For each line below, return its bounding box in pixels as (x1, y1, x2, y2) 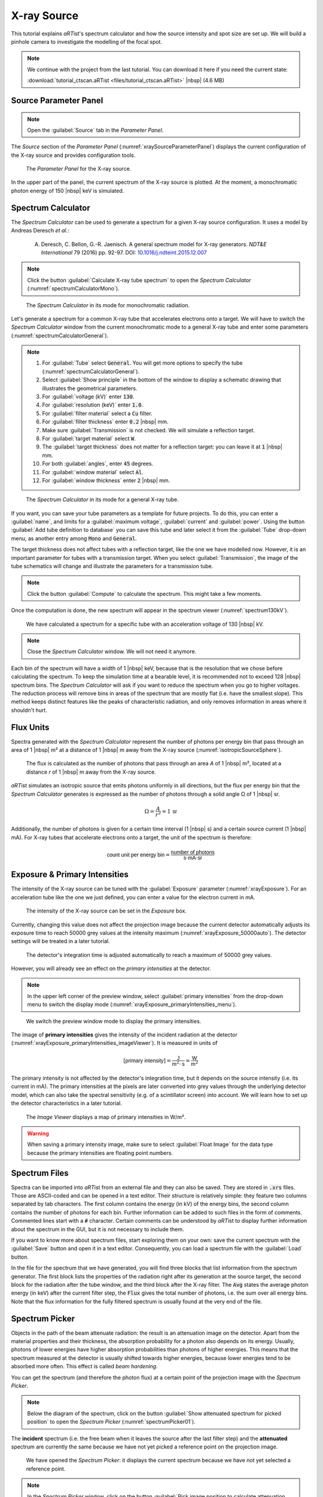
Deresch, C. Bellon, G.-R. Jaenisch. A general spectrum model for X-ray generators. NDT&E (41, 240, 267, 248)
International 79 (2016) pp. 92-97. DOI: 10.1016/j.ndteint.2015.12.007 (41, 249, 208, 256)
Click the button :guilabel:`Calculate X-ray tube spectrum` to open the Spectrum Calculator (27, 276, 251, 284)
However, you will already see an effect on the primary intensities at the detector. (11, 965, 212, 972)
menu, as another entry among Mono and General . (11, 535, 137, 542)
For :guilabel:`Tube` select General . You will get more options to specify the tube (42, 359, 243, 366)
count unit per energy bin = (106, 851, 170, 858)
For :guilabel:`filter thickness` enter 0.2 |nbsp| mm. (42, 418, 169, 425)
